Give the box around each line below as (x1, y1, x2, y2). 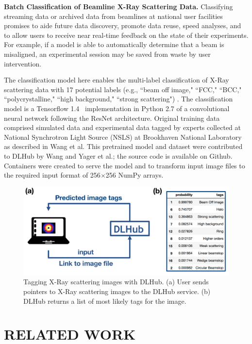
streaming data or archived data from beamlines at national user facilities (4, 11, 223, 21)
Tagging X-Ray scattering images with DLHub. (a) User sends (23, 277, 209, 287)
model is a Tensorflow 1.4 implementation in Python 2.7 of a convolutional (4, 103, 230, 113)
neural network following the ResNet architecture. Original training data (4, 113, 220, 123)
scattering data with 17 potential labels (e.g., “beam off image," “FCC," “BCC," (4, 84, 242, 94)
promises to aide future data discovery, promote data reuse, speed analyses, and (4, 20, 241, 31)
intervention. (4, 58, 42, 68)
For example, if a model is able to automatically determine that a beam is (4, 39, 224, 49)
